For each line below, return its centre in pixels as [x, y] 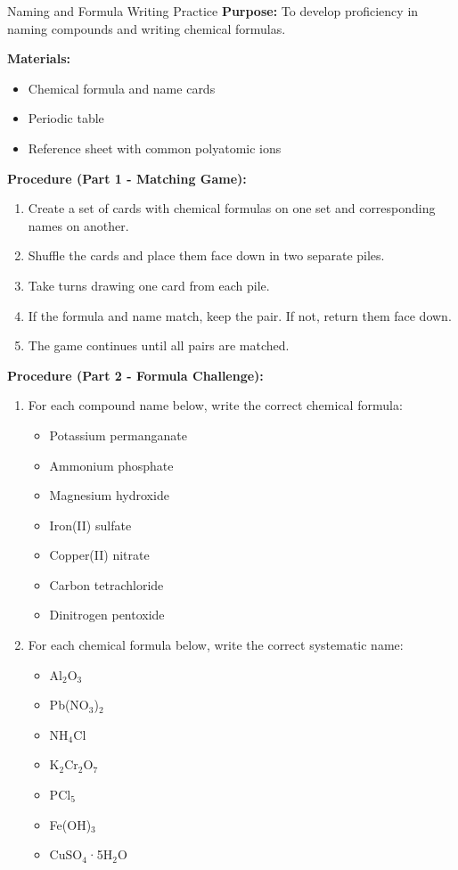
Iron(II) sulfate [90, 525]
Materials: [39, 58]
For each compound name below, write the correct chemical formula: [215, 405]
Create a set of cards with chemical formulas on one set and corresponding [232, 208]
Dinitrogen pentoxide [107, 615]
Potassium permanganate [118, 435]
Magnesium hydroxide [109, 495]
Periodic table [66, 118]
